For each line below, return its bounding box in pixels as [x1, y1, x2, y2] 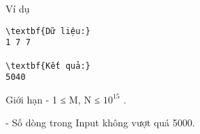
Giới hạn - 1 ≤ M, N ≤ [6, 92, 100, 106]
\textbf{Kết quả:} [6, 60, 91, 71]
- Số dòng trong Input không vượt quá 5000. [6, 115, 195, 130]
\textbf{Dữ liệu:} [6, 26, 91, 36]
